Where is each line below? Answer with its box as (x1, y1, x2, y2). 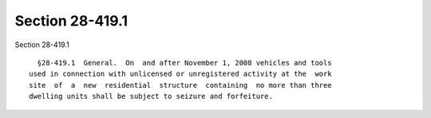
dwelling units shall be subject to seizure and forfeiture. (29, 92, 273, 101)
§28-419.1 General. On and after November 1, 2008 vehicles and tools (37, 58, 332, 67)
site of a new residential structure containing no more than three (29, 81, 332, 89)
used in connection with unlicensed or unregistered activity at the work (29, 69, 332, 79)
